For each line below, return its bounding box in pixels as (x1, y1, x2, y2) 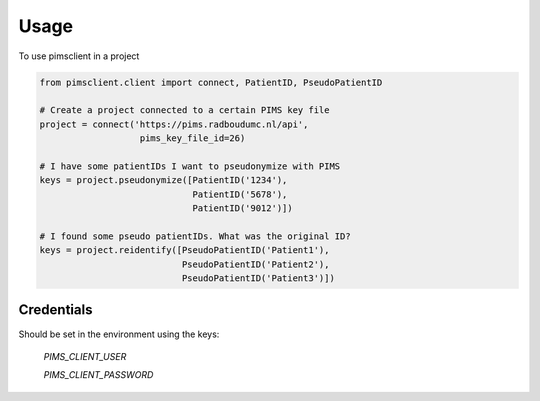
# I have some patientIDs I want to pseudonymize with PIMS (39, 160, 341, 172)
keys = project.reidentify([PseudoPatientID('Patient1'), (39, 245, 330, 256)
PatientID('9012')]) (192, 203, 294, 214)
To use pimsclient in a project (18, 50, 140, 62)
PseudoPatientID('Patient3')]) (181, 273, 335, 284)
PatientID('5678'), (192, 188, 288, 200)
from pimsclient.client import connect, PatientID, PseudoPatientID (39, 76, 383, 88)
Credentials (18, 301, 93, 319)
